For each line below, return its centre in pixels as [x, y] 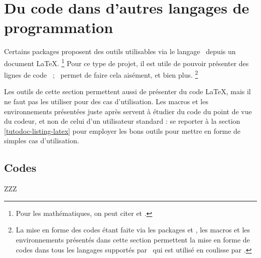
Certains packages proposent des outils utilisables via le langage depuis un [120, 51]
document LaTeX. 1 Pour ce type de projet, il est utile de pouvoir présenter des [126, 62]
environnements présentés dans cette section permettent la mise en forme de [133, 239]
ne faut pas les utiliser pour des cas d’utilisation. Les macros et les [106, 101]
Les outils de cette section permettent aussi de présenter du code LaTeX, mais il [127, 91]
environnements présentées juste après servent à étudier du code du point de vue [128, 111]
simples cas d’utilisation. [42, 141]
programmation [59, 27]
